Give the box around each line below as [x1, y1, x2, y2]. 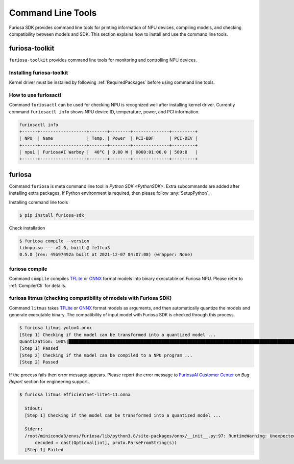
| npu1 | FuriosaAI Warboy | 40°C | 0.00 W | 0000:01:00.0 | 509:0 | [19, 150, 198, 155]
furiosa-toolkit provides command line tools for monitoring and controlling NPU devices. [9, 57, 197, 63]
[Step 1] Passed [19, 346, 59, 351]
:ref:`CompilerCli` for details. [9, 283, 66, 288]
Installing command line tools [9, 199, 68, 205]
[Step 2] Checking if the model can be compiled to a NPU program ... [19, 352, 193, 358]
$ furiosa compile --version [19, 238, 90, 244]
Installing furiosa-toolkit [9, 69, 68, 76]
